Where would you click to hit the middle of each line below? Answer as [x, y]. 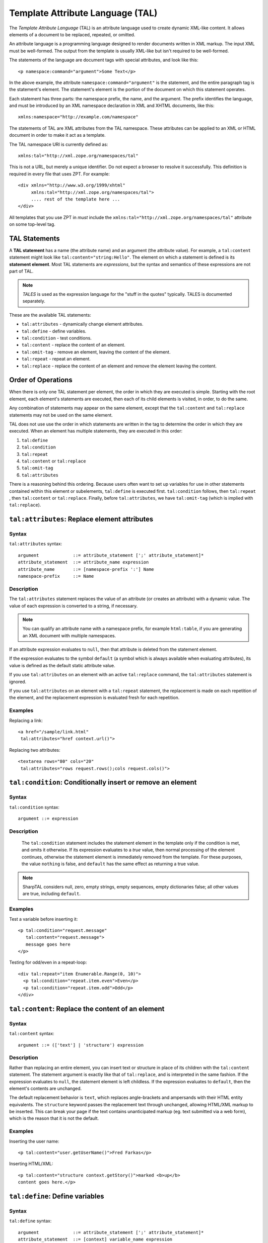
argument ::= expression [48, 819]
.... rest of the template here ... [75, 199]
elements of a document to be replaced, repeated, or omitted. [72, 34]
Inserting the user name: [34, 1141]
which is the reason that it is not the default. [54, 1118]
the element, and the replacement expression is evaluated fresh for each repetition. [94, 698]
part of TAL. [21, 271]
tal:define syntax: [30, 1221]
